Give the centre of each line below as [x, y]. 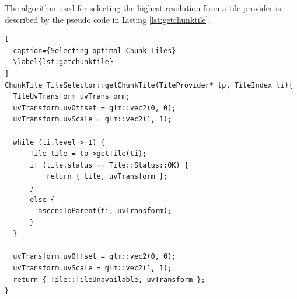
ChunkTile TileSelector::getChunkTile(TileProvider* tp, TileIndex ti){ [149, 85]
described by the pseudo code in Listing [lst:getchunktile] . [108, 19]
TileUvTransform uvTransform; [71, 97]
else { [42, 199]
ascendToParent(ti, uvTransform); [105, 211]
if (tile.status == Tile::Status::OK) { [109, 165]
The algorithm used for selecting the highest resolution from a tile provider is [143, 8]
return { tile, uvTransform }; [107, 177]
